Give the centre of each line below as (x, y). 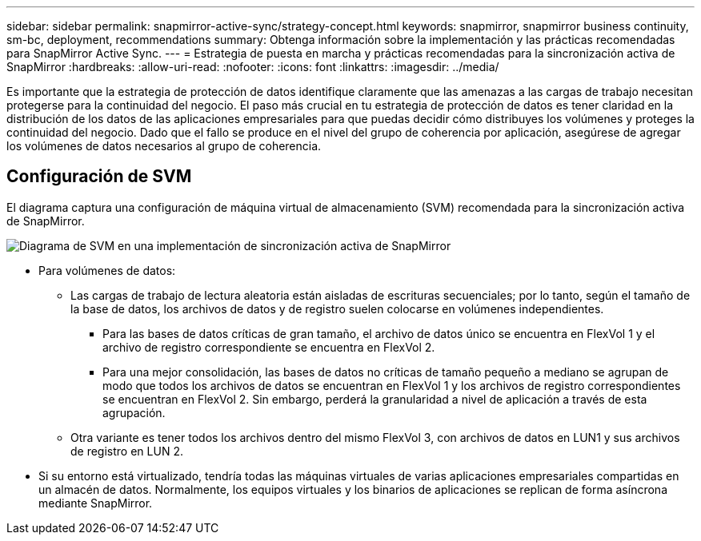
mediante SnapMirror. (96, 503)
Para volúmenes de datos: (107, 270)
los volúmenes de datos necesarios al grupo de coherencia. (164, 146)
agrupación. (134, 412)
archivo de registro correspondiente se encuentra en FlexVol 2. (269, 347)
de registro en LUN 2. (127, 451)
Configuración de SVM (99, 177)
